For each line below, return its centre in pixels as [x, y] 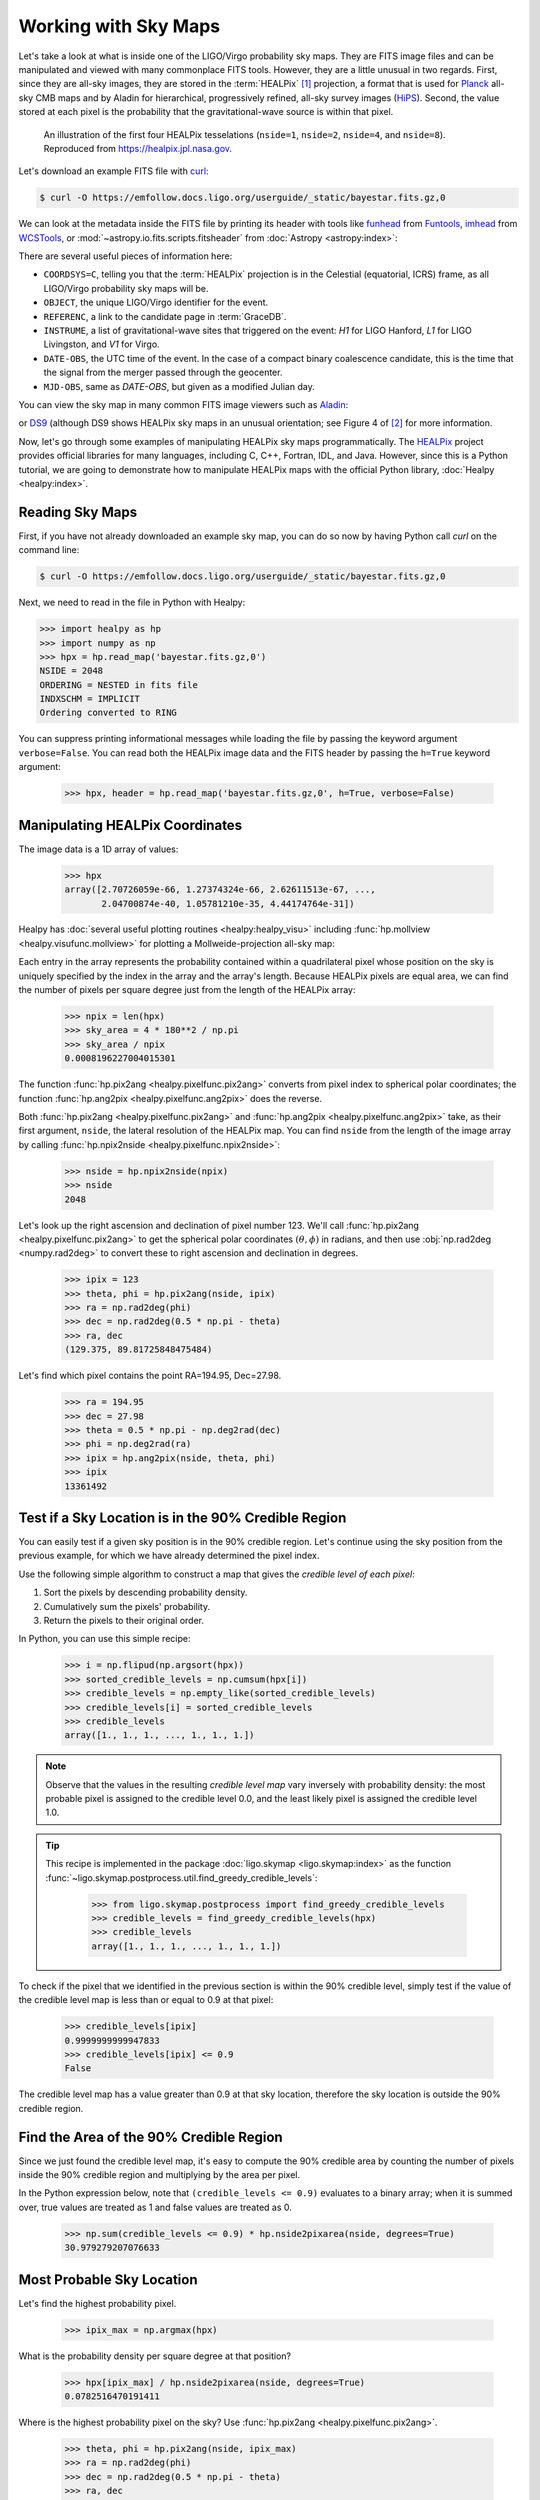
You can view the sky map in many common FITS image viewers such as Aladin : [183, 404]
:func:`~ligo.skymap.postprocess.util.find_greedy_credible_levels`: [181, 1877]
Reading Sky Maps [78, 511]
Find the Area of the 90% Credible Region [151, 2136]
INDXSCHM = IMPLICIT [89, 699]
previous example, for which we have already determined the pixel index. [169, 1556]
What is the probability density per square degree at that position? [155, 2356]
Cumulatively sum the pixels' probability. [126, 1606]
